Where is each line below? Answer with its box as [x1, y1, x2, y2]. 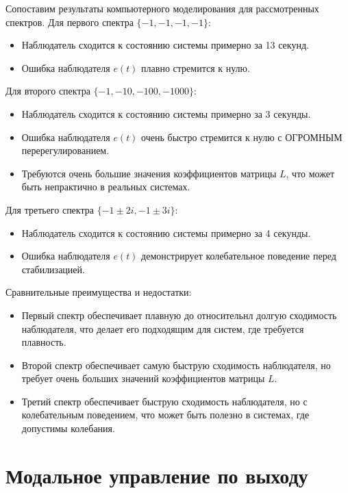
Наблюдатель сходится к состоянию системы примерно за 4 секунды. [21, 225, 311, 240]
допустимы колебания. [21, 421, 115, 435]
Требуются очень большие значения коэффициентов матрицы [21, 166, 277, 180]
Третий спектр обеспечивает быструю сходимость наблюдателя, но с [21, 394, 308, 408]
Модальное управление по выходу [5, 461, 308, 489]
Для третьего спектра [5, 202, 94, 216]
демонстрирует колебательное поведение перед [141, 249, 336, 263]
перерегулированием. [21, 143, 110, 157]
